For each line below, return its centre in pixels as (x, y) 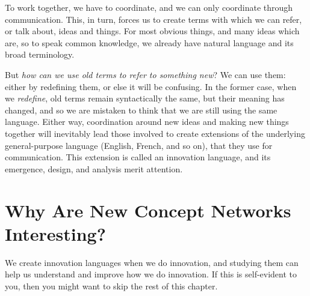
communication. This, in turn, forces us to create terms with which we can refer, (153, 19)
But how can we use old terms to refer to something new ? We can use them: (145, 74)
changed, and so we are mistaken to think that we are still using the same (141, 110)
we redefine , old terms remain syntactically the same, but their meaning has (145, 98)
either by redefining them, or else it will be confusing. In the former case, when (151, 86)
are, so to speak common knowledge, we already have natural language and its (149, 42)
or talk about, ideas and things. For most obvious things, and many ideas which (152, 31)
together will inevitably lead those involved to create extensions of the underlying (155, 133)
